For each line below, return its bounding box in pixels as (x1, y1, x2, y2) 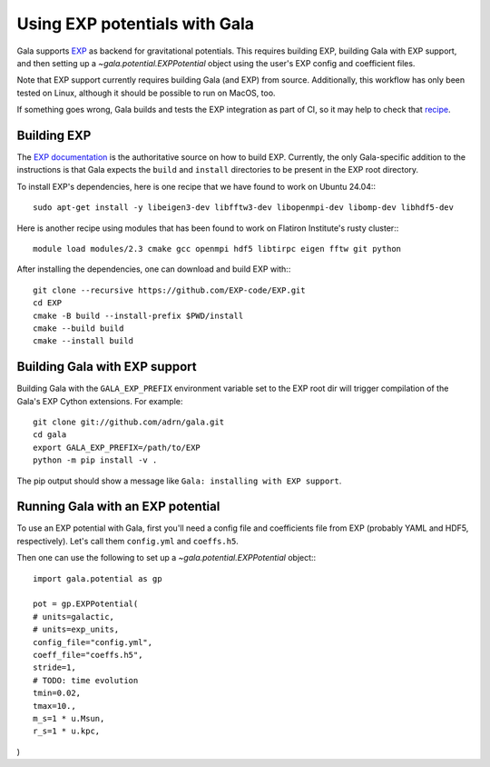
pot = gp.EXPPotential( (33, 599, 139, 609)
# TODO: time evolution (33, 675, 139, 685)
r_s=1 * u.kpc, (33, 726, 101, 736)
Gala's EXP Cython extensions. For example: (16, 395, 183, 406)
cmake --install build (33, 336, 134, 346)
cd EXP (33, 298, 63, 308)
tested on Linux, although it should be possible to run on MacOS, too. (16, 87, 276, 98)
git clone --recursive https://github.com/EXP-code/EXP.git (33, 284, 306, 295)
